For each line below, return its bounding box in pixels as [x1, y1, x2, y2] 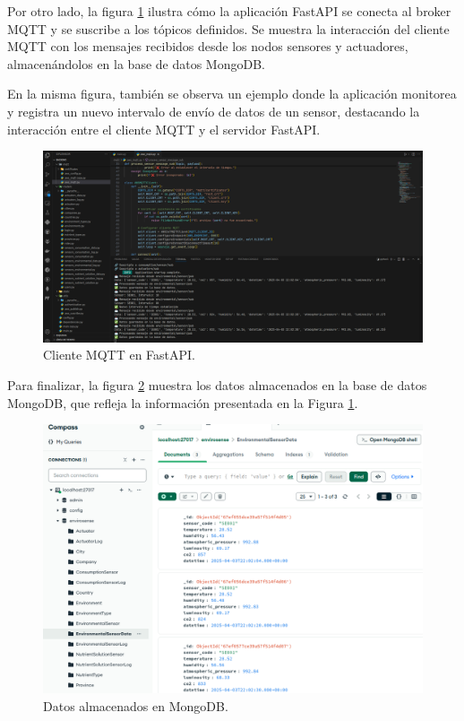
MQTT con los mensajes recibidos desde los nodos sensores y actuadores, [7, 37, 408, 56]
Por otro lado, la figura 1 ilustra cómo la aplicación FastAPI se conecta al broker [7, 2, 451, 20]
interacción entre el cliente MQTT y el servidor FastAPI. [7, 119, 321, 138]
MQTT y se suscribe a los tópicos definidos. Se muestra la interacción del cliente [7, 19, 450, 38]
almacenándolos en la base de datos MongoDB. [7, 54, 265, 73]
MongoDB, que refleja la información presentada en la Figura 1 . [7, 393, 358, 412]
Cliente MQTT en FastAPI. [43, 345, 196, 364]
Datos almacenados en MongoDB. [43, 696, 228, 715]
